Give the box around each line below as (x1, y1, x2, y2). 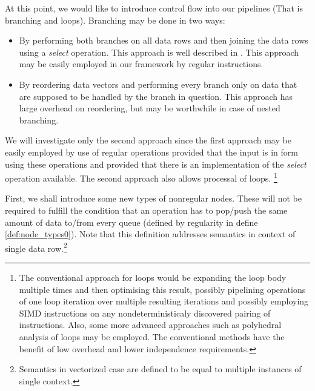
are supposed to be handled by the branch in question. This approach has (19, 90, 293, 102)
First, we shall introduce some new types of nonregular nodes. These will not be (5, 192, 302, 205)
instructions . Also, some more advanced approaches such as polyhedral (19, 318, 282, 331)
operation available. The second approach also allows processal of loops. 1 (5, 170, 277, 184)
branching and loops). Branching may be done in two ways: (5, 13, 225, 26)
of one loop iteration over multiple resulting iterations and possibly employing (19, 295, 309, 307)
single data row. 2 (5, 240, 67, 254)
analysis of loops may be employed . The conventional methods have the (19, 330, 285, 343)
